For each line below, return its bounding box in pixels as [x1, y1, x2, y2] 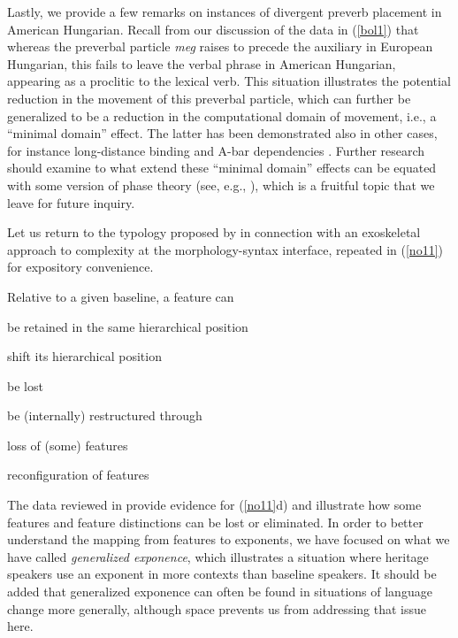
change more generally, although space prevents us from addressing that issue [7, 599, 426, 618]
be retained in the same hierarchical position [7, 317, 248, 335]
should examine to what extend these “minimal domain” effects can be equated [7, 158, 437, 177]
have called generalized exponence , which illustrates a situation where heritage [7, 547, 429, 565]
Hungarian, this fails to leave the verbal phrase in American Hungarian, [7, 54, 396, 73]
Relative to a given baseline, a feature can [7, 287, 234, 305]
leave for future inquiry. [7, 193, 135, 211]
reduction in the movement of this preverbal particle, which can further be [7, 88, 411, 107]
